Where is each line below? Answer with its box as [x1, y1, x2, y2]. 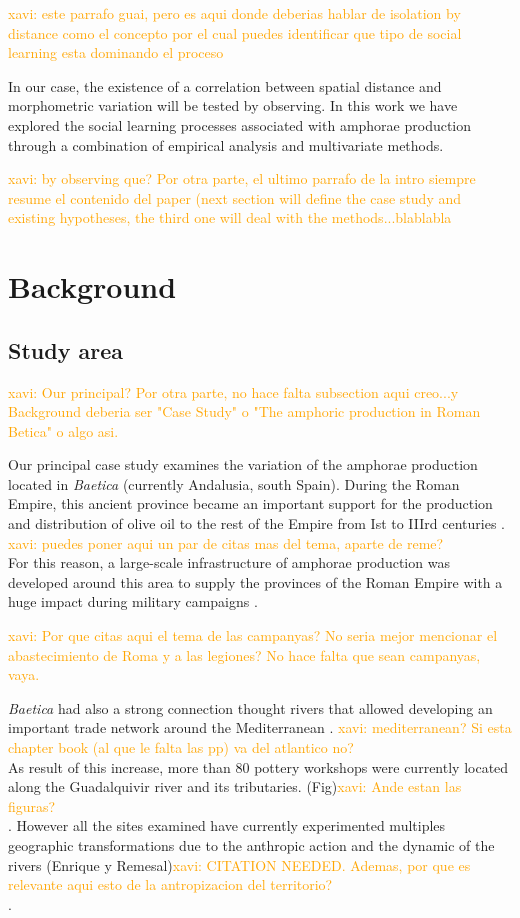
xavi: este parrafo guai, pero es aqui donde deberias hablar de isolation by [8, 3, 461, 23]
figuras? [8, 795, 56, 816]
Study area [8, 334, 123, 365]
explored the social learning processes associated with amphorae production [8, 114, 472, 135]
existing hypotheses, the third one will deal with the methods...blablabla [8, 207, 452, 228]
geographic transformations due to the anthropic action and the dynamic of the [8, 834, 495, 855]
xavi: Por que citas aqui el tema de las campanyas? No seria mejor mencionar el [8, 625, 498, 646]
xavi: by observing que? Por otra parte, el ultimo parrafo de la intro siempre [8, 168, 476, 189]
